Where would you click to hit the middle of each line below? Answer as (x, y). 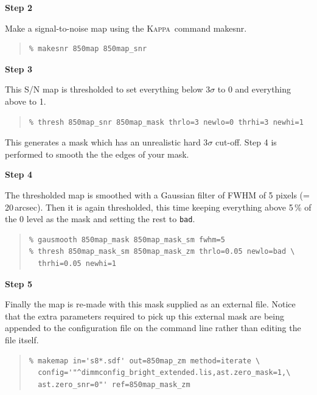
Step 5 (19, 283)
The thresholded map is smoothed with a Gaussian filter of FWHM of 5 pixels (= (157, 194)
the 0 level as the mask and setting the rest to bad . (100, 219)
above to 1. (26, 101)
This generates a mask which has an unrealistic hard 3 (106, 142)
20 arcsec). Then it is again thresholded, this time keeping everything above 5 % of (158, 207)
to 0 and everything (254, 89)
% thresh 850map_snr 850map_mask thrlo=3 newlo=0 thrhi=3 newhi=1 (166, 122)
